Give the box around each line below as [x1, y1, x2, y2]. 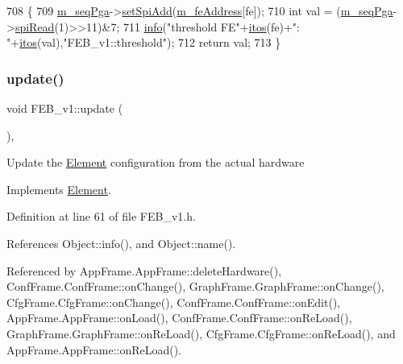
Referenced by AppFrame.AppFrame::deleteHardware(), [6, 262, 282, 279]
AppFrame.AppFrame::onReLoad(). [6, 341, 182, 358]
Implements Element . [6, 180, 111, 197]
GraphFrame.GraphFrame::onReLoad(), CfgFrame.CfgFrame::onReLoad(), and [6, 325, 396, 341]
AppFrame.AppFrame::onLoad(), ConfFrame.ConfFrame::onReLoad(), [6, 309, 352, 326]
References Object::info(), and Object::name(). [6, 234, 236, 251]
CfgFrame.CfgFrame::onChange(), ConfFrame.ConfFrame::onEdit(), [6, 293, 341, 310]
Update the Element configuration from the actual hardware [6, 154, 305, 171]
